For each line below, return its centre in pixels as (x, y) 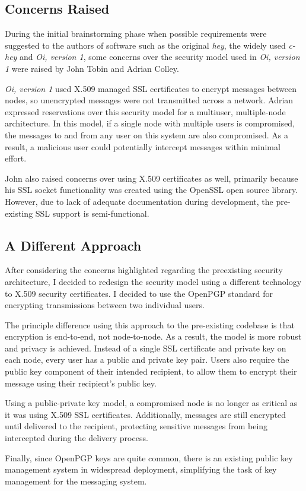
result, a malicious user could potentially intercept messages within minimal (143, 146)
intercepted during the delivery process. (76, 438)
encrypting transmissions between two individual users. (105, 305)
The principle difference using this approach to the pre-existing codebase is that (150, 324)
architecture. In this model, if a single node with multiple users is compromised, (150, 123)
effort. (16, 158)
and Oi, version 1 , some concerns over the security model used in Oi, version (160, 57)
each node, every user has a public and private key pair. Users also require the (147, 359)
